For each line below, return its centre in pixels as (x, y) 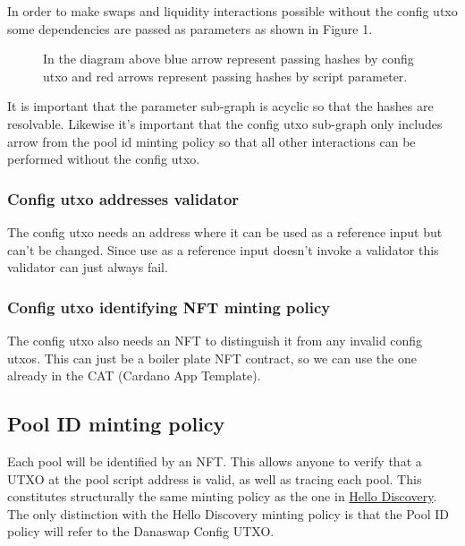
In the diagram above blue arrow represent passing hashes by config (228, 59)
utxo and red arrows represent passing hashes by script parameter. (225, 76)
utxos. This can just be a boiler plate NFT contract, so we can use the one (212, 358)
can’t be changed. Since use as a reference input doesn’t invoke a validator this (223, 249)
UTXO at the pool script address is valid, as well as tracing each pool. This (215, 478)
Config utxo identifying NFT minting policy (169, 307)
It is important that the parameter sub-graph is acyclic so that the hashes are (220, 106)
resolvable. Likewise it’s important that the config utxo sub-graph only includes (225, 123)
